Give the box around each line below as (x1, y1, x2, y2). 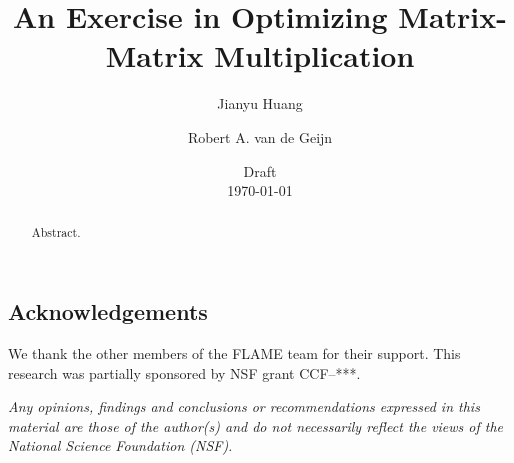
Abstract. (31, 224, 81, 241)
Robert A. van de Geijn (187, 126, 333, 147)
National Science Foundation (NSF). (8, 435, 233, 456)
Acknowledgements (8, 296, 208, 327)
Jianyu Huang (217, 93, 303, 114)
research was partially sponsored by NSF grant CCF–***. (8, 362, 361, 383)
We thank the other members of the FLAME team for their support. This (8, 342, 461, 363)
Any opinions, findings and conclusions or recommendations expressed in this (8, 396, 480, 417)
